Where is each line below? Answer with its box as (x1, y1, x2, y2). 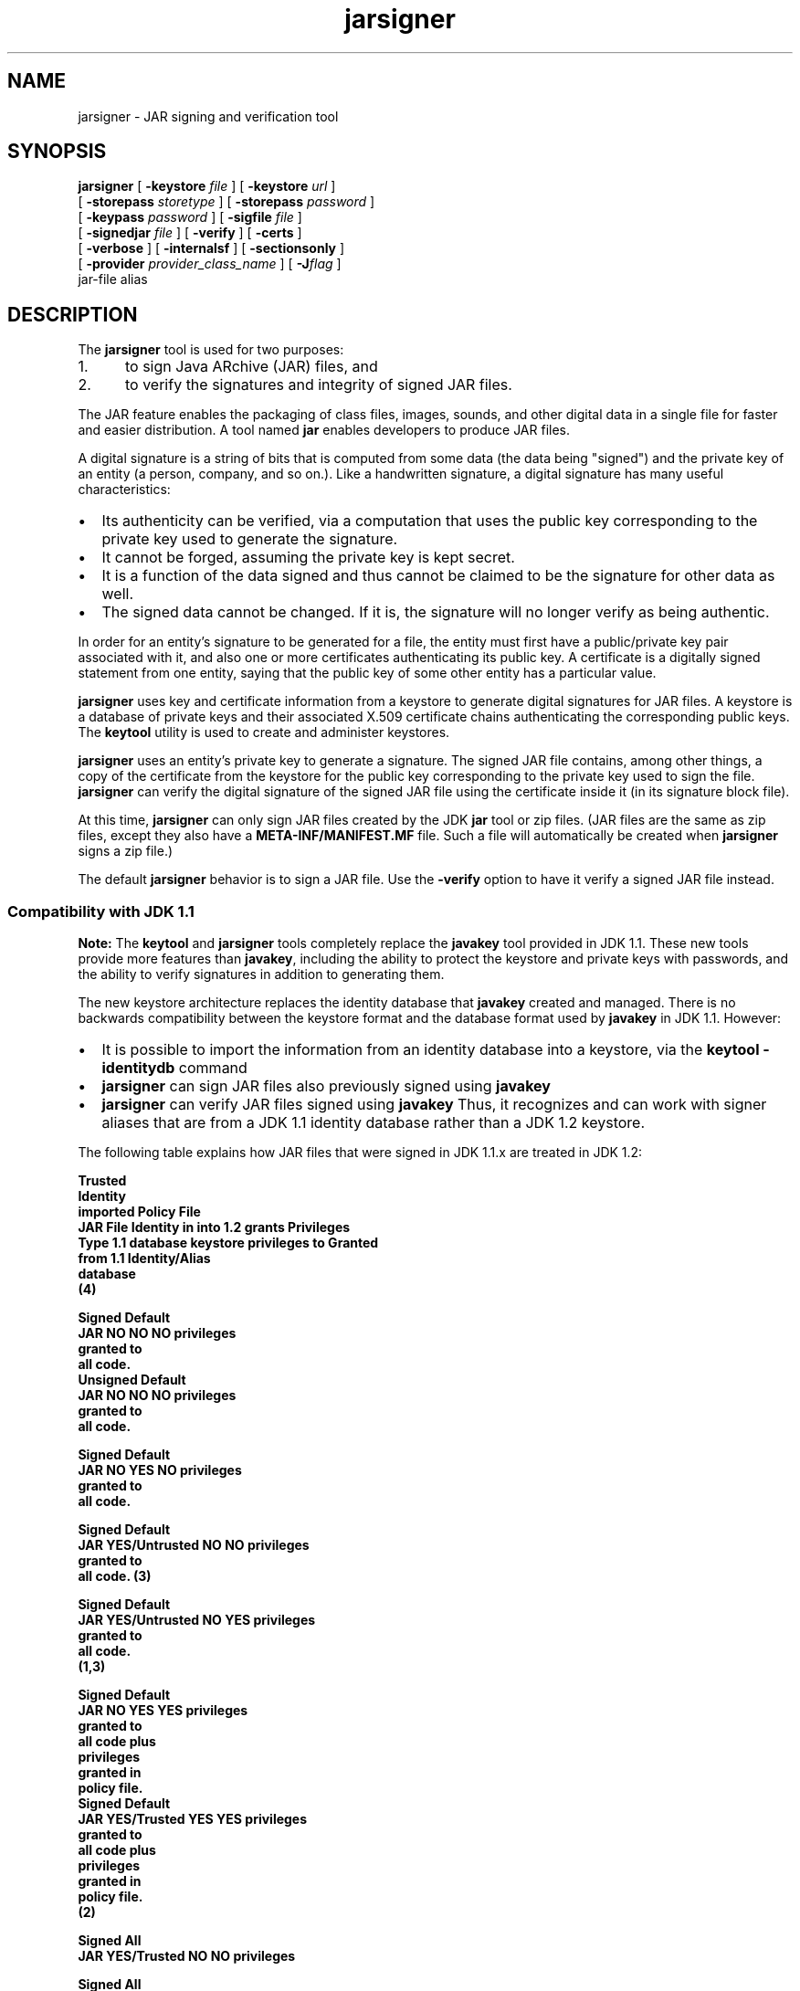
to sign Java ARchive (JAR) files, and (124, 357, 378, 376)
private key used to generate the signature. (101, 530, 398, 549)
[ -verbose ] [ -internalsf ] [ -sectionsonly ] (78, 240, 345, 257)
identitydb (101, 1059, 175, 1078)
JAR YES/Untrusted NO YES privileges (78, 1612, 316, 1628)
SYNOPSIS (7, 140, 107, 163)
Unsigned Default (78, 1372, 186, 1388)
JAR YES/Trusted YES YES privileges (78, 1811, 308, 1828)
